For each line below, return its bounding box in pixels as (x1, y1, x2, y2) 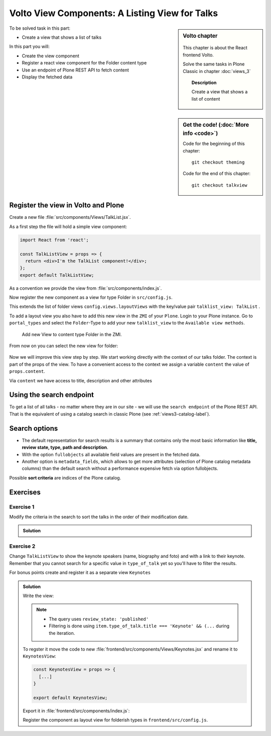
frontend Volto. (183, 52, 214, 58)
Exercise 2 (9, 543, 36, 550)
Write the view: (23, 593, 54, 599)
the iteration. (49, 630, 75, 636)
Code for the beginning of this (183, 141, 245, 147)
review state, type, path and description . (22, 444, 108, 450)
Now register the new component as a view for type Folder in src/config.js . (9, 294, 173, 300)
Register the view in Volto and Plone (9, 201, 124, 210)
